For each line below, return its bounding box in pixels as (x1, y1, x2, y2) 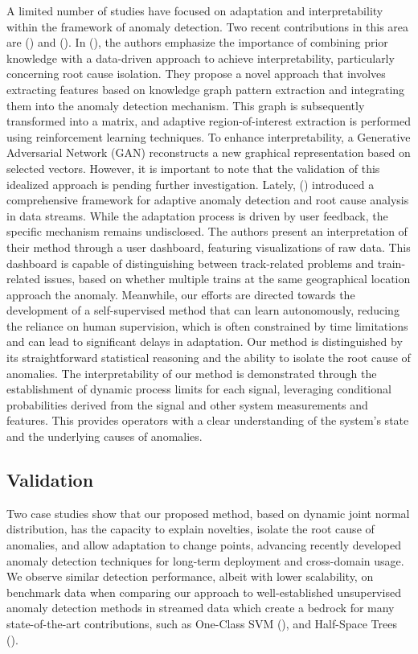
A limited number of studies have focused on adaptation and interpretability (6, 2, 383, 19)
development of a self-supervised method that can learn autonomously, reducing (6, 302, 400, 319)
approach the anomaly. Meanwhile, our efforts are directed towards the (6, 286, 355, 302)
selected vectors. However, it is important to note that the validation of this (6, 159, 380, 176)
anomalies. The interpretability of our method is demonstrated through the (6, 364, 377, 381)
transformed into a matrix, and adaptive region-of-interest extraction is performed (6, 113, 412, 130)
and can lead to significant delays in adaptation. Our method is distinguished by (6, 333, 403, 350)
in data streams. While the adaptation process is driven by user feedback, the (6, 207, 388, 224)
